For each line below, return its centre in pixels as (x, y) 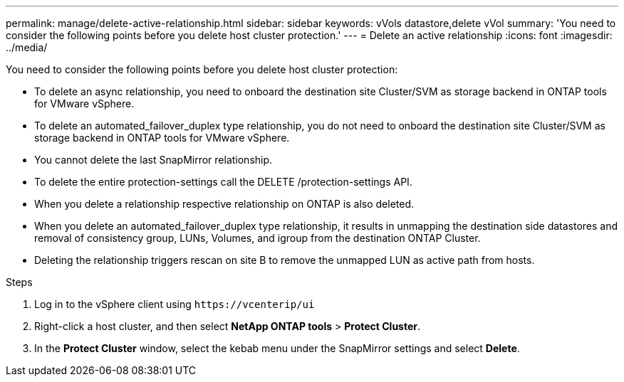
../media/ (27, 47)
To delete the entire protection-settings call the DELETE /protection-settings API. (223, 182)
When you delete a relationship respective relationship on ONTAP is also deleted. (224, 204)
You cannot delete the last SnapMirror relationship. (154, 160)
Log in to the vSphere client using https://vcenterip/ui (175, 304)
